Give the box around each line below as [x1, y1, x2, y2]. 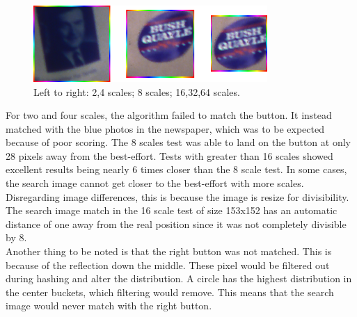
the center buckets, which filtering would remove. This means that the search [6, 284, 334, 299]
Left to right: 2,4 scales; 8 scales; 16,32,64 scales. [33, 84, 240, 99]
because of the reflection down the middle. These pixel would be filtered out [6, 257, 330, 272]
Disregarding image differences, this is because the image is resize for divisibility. [6, 189, 349, 204]
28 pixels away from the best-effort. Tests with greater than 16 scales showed [6, 148, 333, 163]
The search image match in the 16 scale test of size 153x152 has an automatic [6, 203, 338, 218]
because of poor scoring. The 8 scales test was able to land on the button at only [6, 135, 351, 149]
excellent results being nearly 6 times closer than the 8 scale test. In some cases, [6, 162, 347, 177]
